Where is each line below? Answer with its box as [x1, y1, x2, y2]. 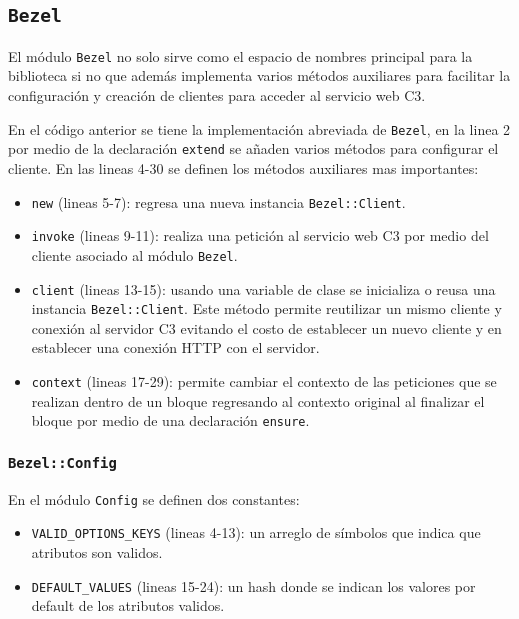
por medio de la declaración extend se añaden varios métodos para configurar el [8, 138, 499, 159]
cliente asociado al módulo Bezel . [31, 244, 238, 265]
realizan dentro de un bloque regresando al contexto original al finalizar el [31, 390, 485, 411]
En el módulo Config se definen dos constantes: [8, 488, 300, 509]
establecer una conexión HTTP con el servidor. [31, 337, 320, 358]
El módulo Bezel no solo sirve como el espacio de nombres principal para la [8, 45, 473, 66]
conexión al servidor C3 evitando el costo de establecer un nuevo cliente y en [31, 317, 502, 338]
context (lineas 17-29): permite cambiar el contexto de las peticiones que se [31, 371, 497, 391]
